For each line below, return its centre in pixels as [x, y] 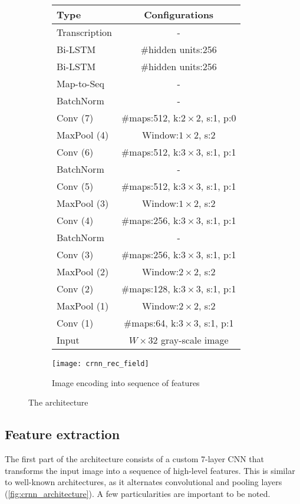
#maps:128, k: [151, 289]
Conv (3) [75, 254]
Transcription [84, 32]
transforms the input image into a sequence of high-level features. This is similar [150, 470]
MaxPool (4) [83, 135]
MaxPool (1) [83, 306]
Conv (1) [75, 323]
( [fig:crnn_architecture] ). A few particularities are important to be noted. [138, 493]
